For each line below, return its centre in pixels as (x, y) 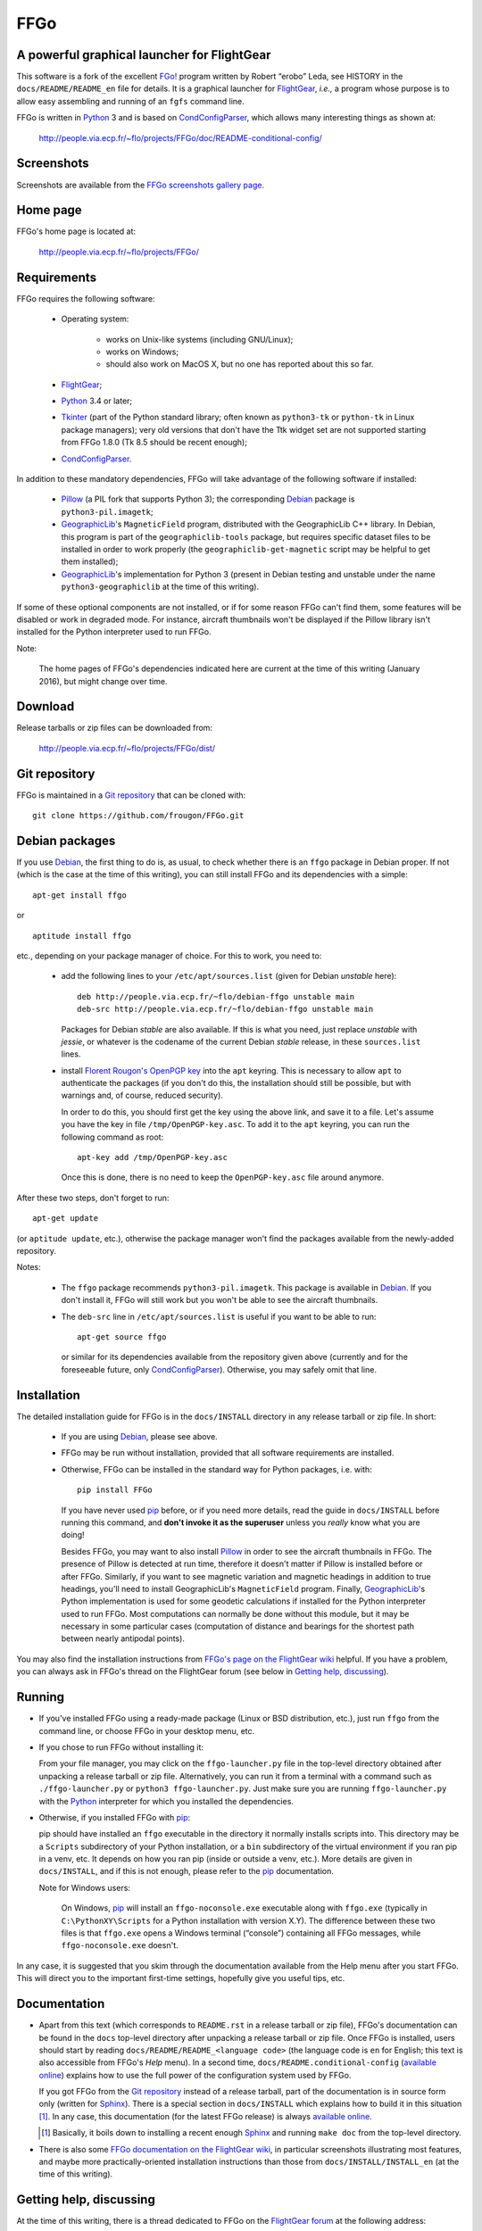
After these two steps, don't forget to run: (93, 1198)
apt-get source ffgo (122, 1337)
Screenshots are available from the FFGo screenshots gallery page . (141, 185)
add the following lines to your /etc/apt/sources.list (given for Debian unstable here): (229, 976)
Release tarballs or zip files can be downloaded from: (115, 728)
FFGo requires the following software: (86, 298)
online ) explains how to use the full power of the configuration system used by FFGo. (195, 2075)
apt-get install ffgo (79, 895)
